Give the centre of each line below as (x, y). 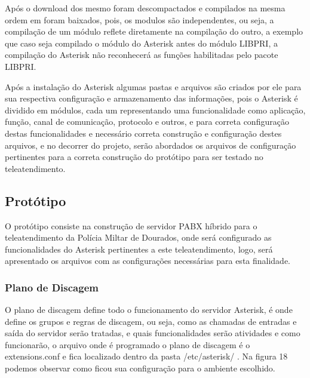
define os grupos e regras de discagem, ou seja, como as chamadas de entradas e (151, 321)
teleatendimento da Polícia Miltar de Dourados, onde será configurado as (138, 237)
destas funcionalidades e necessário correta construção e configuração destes (143, 133)
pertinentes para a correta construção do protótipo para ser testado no (134, 157)
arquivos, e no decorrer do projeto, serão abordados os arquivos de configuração (151, 145)
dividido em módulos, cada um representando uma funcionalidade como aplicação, (155, 110)
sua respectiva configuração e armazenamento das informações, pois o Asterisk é (151, 98)
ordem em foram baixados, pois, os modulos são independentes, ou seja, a (139, 19)
